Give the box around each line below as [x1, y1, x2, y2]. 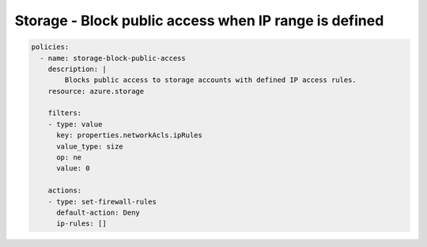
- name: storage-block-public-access [40, 54, 186, 62]
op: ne [56, 153, 82, 162]
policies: [31, 43, 70, 51]
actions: [47, 186, 82, 195]
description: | [47, 64, 107, 73]
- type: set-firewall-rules [47, 197, 157, 206]
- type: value [47, 119, 103, 129]
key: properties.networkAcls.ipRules [56, 131, 203, 140]
